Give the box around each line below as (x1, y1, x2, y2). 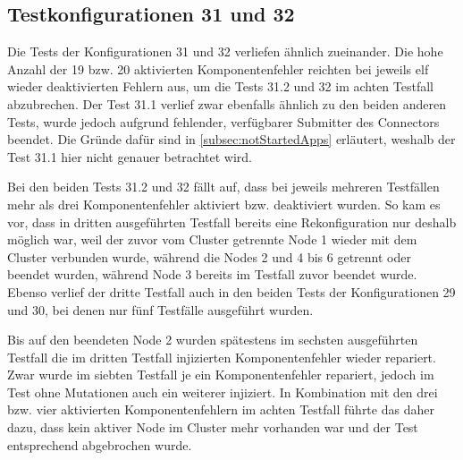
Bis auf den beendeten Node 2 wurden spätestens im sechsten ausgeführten (7, 330, 418, 349)
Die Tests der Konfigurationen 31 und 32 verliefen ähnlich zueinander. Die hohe (7, 42, 443, 61)
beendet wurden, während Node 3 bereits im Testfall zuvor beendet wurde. (7, 265, 417, 284)
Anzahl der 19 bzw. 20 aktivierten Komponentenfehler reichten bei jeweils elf (7, 59, 429, 78)
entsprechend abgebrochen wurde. (7, 435, 192, 454)
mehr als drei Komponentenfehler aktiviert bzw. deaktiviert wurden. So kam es (7, 194, 441, 213)
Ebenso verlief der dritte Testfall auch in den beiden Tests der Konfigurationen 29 (7, 282, 456, 301)
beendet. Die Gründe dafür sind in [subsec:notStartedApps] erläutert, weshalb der (7, 130, 456, 149)
